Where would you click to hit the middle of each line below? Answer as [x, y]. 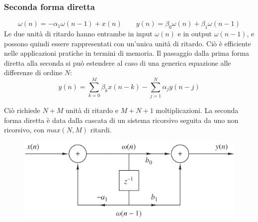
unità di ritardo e [92, 110]
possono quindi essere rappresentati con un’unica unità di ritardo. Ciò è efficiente [128, 43]
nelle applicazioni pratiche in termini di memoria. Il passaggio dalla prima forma [127, 53]
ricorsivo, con [24, 130]
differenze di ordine [33, 72]
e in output [195, 34]
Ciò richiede [22, 110]
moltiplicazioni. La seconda [197, 110]
